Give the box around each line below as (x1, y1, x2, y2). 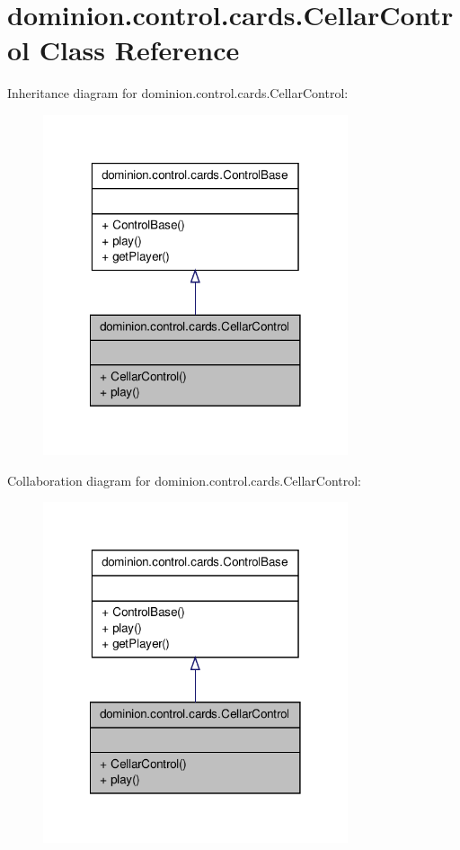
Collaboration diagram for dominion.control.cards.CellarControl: (7, 470, 361, 489)
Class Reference (39, 31, 240, 68)
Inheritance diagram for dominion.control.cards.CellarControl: (7, 84, 349, 103)
